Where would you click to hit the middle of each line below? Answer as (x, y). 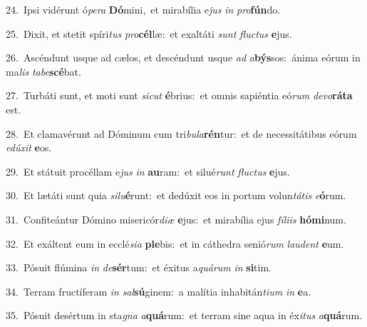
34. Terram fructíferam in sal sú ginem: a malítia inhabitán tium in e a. (159, 291)
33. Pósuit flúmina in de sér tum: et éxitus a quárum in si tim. (139, 267)
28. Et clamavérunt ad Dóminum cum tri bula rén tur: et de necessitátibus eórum (181, 133)
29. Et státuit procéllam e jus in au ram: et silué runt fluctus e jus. (148, 171)
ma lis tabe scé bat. (43, 71)
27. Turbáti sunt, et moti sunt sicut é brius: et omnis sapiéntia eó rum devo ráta (179, 95)
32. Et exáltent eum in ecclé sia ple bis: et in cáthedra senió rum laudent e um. (175, 243)
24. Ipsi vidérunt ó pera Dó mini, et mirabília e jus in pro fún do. (143, 9)
